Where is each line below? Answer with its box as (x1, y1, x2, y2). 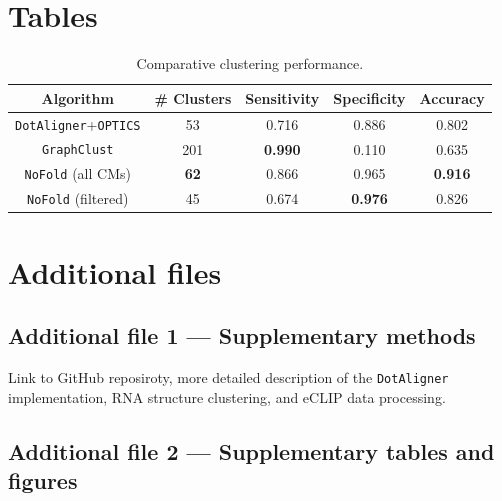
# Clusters (154, 87, 232, 108)
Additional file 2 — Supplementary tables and (8, 435, 495, 466)
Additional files (8, 251, 222, 292)
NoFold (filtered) (27, 188, 129, 209)
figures (8, 465, 78, 496)
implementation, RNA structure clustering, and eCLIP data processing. (8, 386, 446, 407)
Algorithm (41, 87, 114, 108)
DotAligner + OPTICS (15, 113, 141, 134)
